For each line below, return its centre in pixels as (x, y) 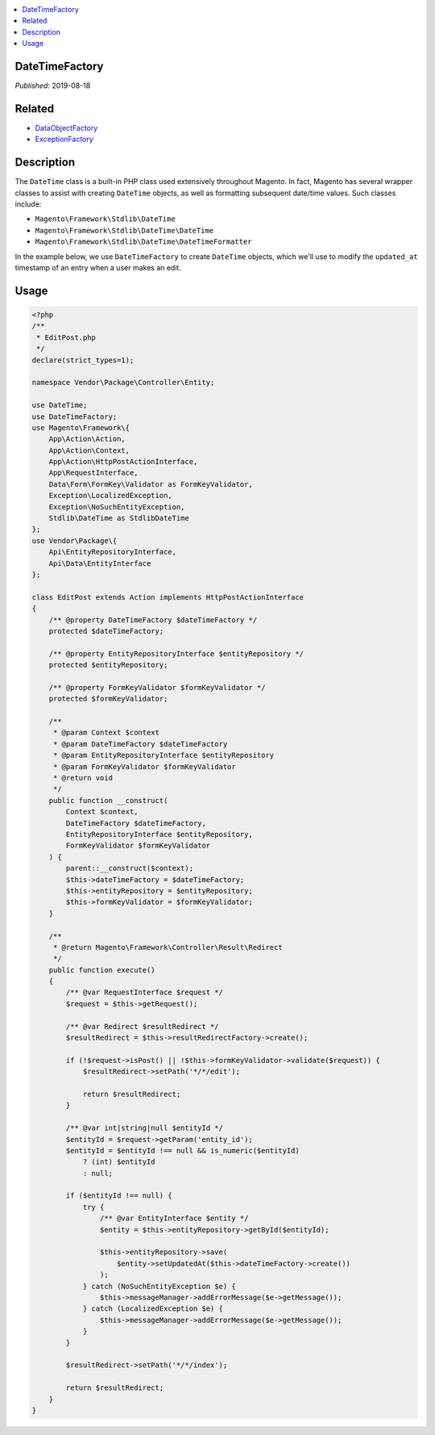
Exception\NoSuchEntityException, (117, 507)
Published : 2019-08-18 (53, 86)
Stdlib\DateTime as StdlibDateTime (119, 518)
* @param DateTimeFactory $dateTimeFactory (140, 744)
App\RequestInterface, (93, 473)
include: (28, 204)
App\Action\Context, (89, 450)
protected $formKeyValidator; (108, 699)
